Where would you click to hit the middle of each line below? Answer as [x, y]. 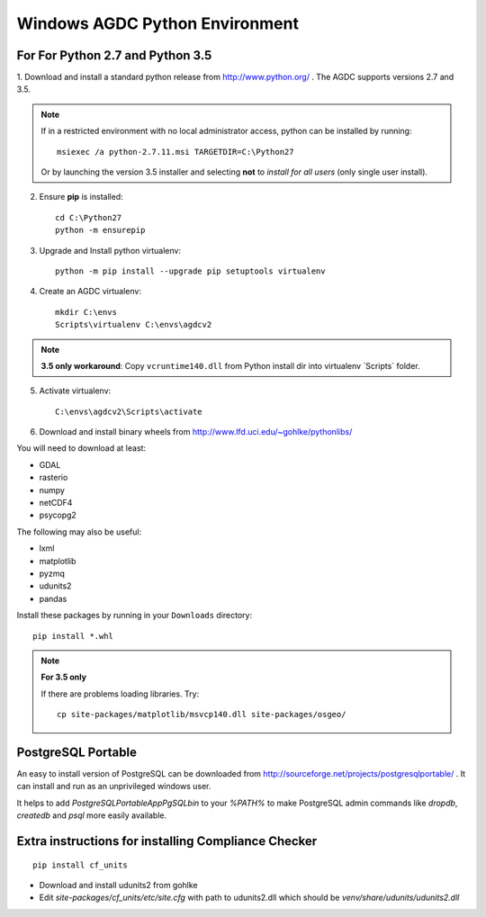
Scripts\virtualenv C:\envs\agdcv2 [134, 325]
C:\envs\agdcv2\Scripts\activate [129, 411]
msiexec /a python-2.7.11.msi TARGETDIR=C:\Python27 [175, 152]
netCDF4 [56, 503]
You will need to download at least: [81, 448]
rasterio [54, 478]
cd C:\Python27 [89, 217]
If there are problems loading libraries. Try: [120, 694]
